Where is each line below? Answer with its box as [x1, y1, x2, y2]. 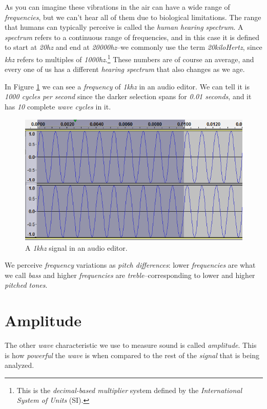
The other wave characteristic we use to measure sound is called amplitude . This [5, 340, 257, 350]
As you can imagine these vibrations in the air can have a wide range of [5, 2, 230, 12]
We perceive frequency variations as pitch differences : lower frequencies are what [5, 259, 256, 270]
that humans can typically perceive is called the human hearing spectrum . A [5, 22, 243, 32]
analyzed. [5, 360, 34, 370]
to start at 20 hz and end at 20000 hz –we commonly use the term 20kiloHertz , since [5, 42, 262, 52]
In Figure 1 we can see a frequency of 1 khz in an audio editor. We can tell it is [5, 81, 250, 91]
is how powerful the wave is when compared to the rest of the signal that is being [5, 349, 259, 360]
